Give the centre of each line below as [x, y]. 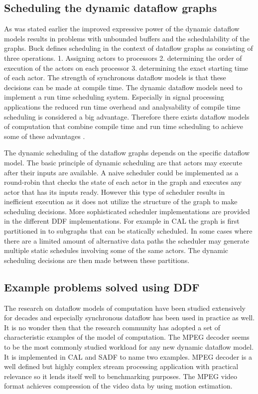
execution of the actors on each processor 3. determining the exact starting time [126, 67]
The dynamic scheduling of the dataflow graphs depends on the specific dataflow [127, 153]
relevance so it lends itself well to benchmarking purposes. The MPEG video [121, 376]
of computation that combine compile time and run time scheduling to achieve [124, 126]
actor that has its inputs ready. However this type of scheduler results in [115, 192]
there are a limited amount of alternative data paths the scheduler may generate [127, 240]
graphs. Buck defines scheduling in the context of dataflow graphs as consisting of [129, 48]
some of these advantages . [45, 136]
